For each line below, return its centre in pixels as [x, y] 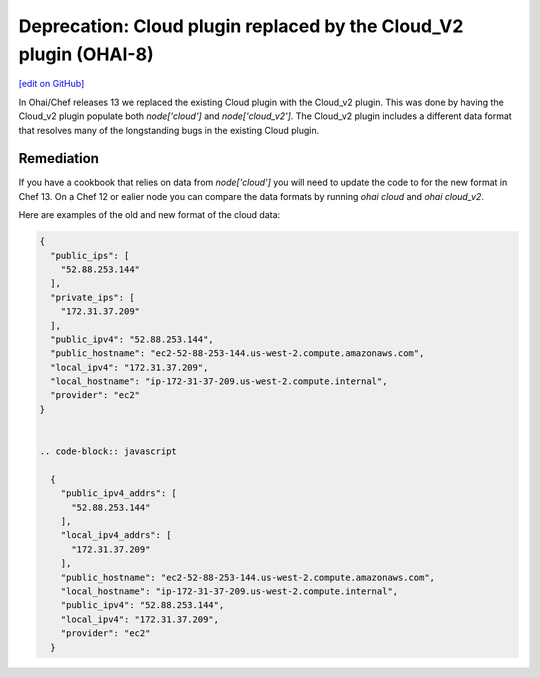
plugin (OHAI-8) [86, 54]
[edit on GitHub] [51, 84]
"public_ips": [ [90, 255]
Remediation [59, 158]
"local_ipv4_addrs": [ [116, 535]
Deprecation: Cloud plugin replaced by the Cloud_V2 [241, 26]
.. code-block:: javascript [108, 451]
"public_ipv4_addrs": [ [118, 493]
